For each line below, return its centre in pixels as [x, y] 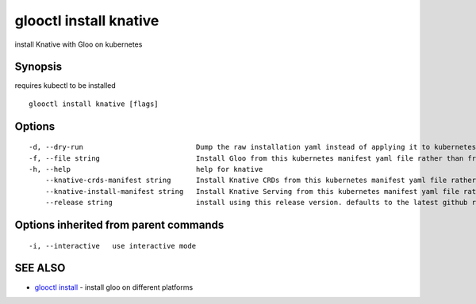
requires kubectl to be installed [65, 85]
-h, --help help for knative [146, 169]
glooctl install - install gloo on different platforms [114, 287]
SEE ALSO [40, 268]
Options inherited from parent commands [119, 225]
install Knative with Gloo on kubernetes [79, 44]
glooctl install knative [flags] [94, 104]
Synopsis [38, 67]
